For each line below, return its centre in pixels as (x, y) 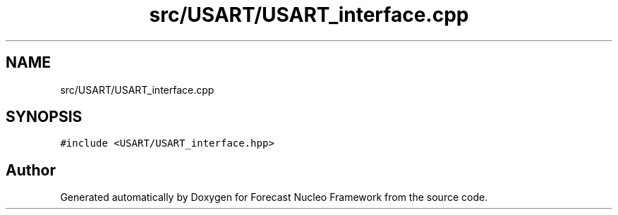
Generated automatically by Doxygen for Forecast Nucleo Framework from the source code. (274, 197)
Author (31, 170)
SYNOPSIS (44, 117)
